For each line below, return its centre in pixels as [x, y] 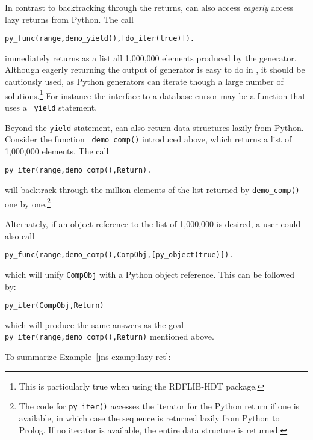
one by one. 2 [28, 203]
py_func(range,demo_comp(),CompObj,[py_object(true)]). [119, 255]
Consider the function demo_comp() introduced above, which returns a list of [148, 139]
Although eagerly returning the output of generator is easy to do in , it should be [155, 69]
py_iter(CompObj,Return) [54, 306]
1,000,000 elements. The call [57, 151]
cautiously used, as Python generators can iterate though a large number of [144, 81]
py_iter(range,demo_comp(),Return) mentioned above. [110, 336]
